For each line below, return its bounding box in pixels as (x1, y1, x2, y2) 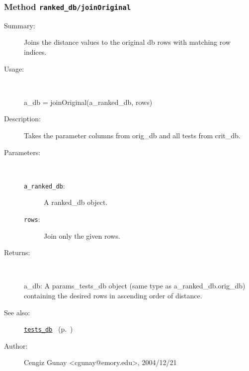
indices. (24, 46, 47, 57)
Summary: (4, 20, 35, 30)
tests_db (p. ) (24, 324, 73, 334)
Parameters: (4, 147, 41, 157)
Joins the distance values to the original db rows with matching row (24, 37, 231, 47)
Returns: (4, 247, 30, 258)
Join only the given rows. (44, 230, 120, 241)
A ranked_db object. (44, 197, 108, 207)
